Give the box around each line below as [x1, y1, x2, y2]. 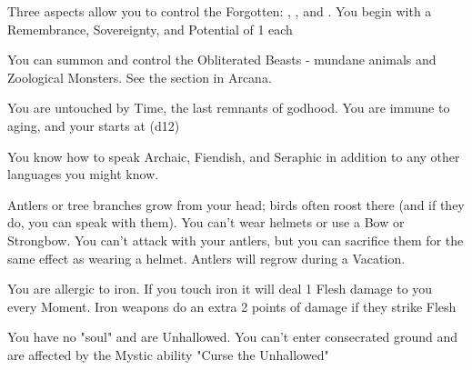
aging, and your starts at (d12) [7, 115, 180, 135]
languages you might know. [7, 165, 159, 184]
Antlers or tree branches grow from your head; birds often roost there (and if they [7, 195, 465, 214]
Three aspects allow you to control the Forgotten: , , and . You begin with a [7, 2, 432, 20]
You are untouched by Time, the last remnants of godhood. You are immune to [7, 98, 450, 117]
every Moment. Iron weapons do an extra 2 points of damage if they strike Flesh [7, 296, 457, 315]
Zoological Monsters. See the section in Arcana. [7, 67, 272, 86]
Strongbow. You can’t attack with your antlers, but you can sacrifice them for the [7, 230, 464, 249]
